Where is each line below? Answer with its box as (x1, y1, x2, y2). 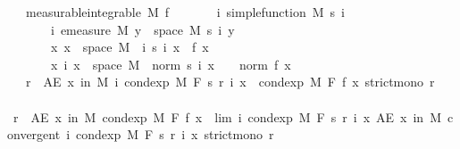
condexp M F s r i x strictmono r (76, 125, 274, 144)
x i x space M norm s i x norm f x (50, 54, 291, 73)
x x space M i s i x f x (50, 37, 209, 56)
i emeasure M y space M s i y (50, 20, 235, 38)
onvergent (7, 125, 61, 144)
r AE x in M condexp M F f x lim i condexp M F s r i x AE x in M (13, 107, 441, 126)
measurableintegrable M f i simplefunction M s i (25, 3, 345, 21)
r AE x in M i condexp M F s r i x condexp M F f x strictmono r (25, 72, 435, 91)
